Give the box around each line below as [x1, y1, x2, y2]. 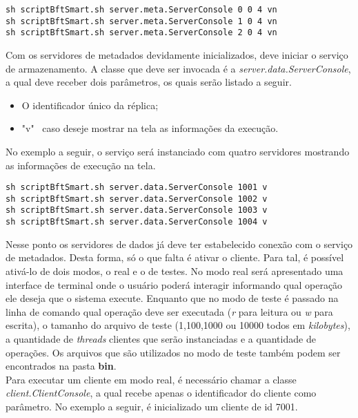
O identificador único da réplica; [21, 97, 159, 112]
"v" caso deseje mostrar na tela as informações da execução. [21, 121, 279, 135]
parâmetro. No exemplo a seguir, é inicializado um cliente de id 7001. [6, 399, 298, 413]
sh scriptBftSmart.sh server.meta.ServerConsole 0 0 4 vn [6, 5, 277, 15]
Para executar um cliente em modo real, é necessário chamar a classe [6, 372, 297, 386]
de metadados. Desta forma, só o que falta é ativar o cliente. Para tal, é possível [6, 250, 344, 265]
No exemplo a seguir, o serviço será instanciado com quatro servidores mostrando [6, 144, 350, 158]
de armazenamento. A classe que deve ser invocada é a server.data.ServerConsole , [6, 61, 351, 75]
